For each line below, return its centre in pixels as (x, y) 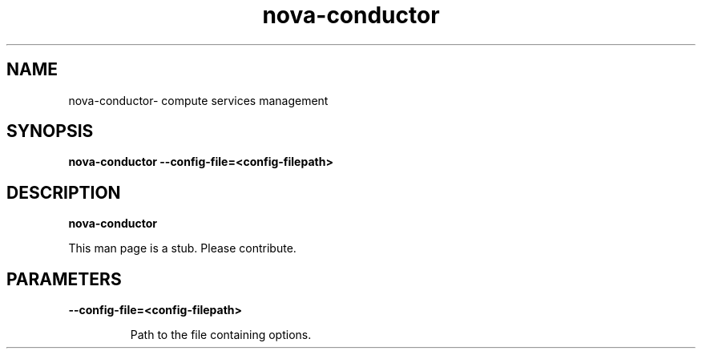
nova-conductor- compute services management (198, 100)
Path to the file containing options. (221, 335)
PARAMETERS (64, 279)
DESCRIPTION (64, 192)
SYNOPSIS (50, 131)
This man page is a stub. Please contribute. (182, 248)
